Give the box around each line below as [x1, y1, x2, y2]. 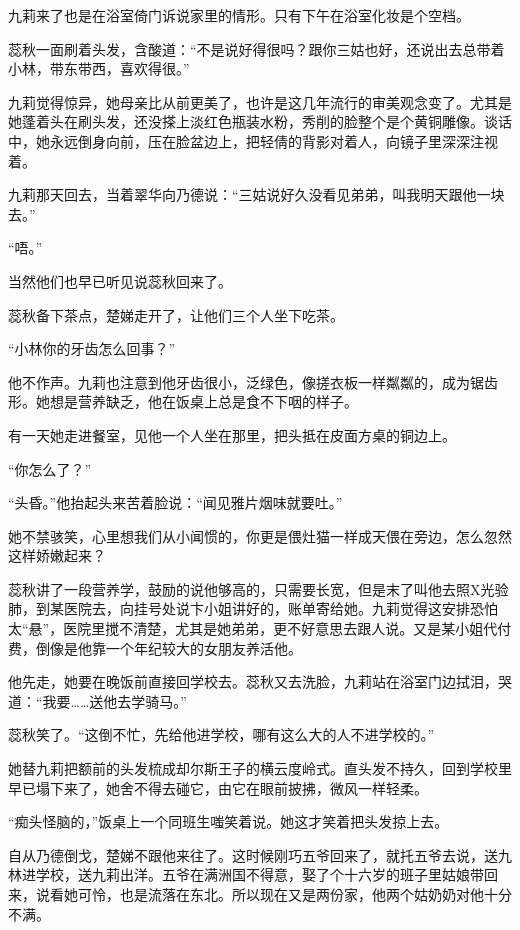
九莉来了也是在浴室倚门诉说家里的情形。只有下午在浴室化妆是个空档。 [8, 5, 470, 25]
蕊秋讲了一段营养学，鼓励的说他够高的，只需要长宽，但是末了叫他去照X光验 [8, 578, 509, 599]
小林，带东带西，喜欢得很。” [8, 58, 190, 79]
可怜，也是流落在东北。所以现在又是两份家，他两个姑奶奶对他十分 [77, 884, 512, 904]
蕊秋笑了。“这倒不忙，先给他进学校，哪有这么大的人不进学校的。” [8, 724, 435, 745]
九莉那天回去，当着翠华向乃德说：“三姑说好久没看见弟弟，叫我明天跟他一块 [8, 184, 505, 205]
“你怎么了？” [8, 458, 92, 479]
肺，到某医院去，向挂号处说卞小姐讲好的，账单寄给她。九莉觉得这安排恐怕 [8, 598, 498, 619]
